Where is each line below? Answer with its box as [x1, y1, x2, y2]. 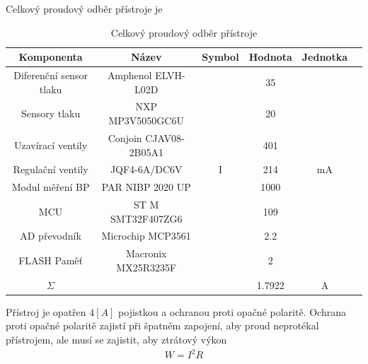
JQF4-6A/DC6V [110, 162, 183, 177]
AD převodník [20, 228, 81, 243]
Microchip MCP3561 [101, 228, 191, 243]
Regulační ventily [13, 162, 88, 177]
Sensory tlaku [21, 106, 81, 121]
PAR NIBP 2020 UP [101, 180, 191, 194]
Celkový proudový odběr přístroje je [6, 1, 163, 16]
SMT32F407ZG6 [110, 211, 183, 225]
